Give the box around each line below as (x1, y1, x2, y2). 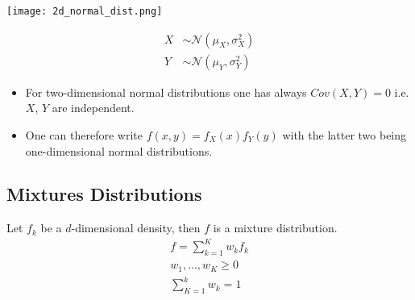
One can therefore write (25, 126, 143, 143)
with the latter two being (282, 126, 407, 143)
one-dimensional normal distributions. (25, 142, 213, 159)
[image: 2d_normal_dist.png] (6, 6, 163, 17)
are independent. (52, 99, 135, 116)
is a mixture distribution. (213, 219, 338, 236)
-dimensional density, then (71, 219, 201, 236)
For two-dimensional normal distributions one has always (25, 83, 307, 100)
